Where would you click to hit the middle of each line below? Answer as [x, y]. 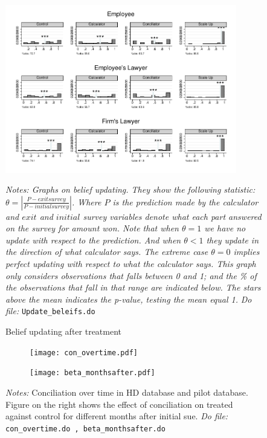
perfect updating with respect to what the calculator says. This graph [131, 264]
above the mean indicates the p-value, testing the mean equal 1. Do [129, 299]
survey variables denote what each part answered [172, 216]
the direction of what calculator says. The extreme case [107, 252]
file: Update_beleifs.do [50, 311]
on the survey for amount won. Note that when [92, 228]
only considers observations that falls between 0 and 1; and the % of [131, 275]
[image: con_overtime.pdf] [84, 353]
